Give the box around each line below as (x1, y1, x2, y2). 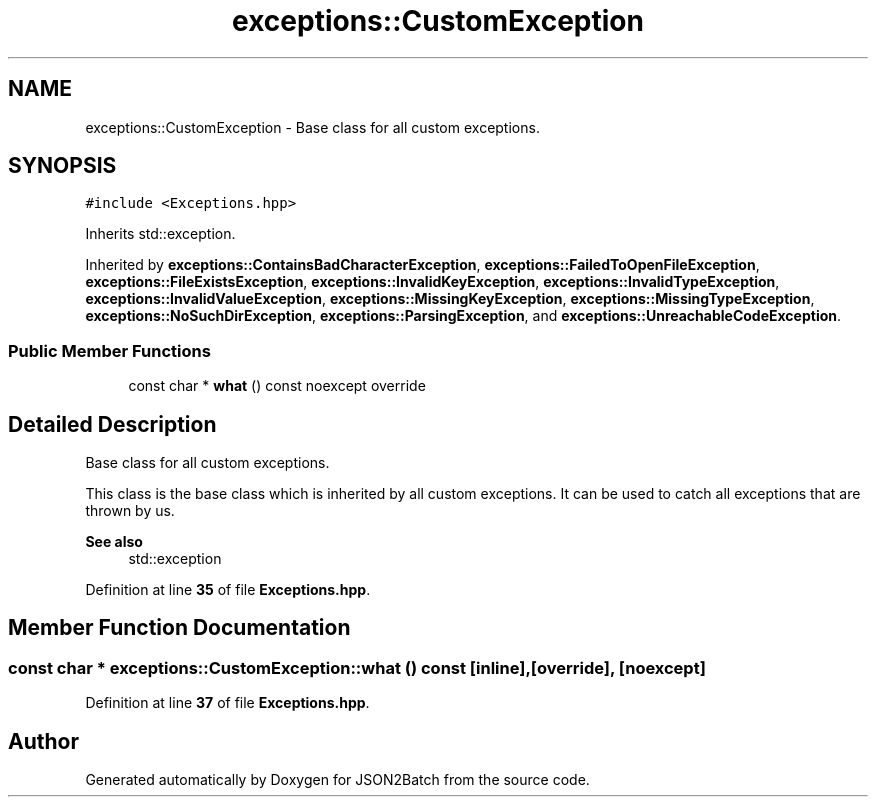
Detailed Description (8, 411, 217, 437)
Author (8, 728, 79, 754)
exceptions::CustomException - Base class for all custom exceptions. (85, 118, 540, 136)
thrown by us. (85, 502, 175, 520)
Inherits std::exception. (85, 225, 236, 243)
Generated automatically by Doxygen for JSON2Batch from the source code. (85, 771, 590, 789)
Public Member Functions (8, 340, 211, 361)
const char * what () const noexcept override (128, 377, 426, 395)
